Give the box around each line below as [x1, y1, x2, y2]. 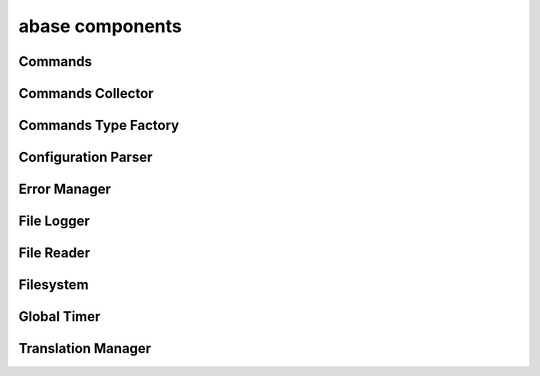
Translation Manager [18, 340, 152, 357]
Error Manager [18, 181, 112, 198]
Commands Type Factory [18, 117, 180, 134]
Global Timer [18, 308, 101, 325]
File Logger [18, 213, 90, 230]
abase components [18, 15, 182, 37]
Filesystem [18, 276, 89, 294]
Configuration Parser [18, 149, 153, 166]
